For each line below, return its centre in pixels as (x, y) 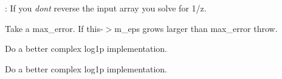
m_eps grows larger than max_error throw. (196, 28)
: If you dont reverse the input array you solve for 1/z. (106, 8)
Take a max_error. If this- (54, 28)
